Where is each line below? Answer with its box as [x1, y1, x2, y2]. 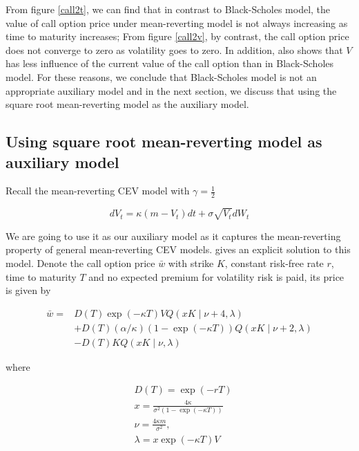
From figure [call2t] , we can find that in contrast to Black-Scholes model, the [6, 2, 331, 16]
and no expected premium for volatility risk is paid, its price [88, 269, 345, 284]
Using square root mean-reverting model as [6, 131, 322, 152]
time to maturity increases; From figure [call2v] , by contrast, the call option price [6, 29, 349, 44]
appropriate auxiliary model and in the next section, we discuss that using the [6, 83, 337, 98]
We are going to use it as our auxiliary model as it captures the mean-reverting [6, 228, 341, 243]
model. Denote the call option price [6, 255, 155, 270]
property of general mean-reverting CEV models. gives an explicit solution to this [6, 242, 351, 257]
